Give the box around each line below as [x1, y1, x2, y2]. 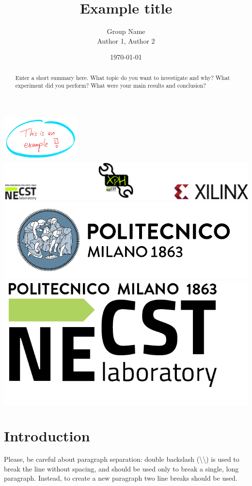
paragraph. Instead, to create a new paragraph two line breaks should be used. [4, 473, 237, 483]
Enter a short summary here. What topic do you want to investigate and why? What [15, 73, 230, 81]
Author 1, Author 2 [97, 35, 155, 46]
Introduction [4, 426, 90, 446]
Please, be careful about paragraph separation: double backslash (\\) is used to [4, 454, 239, 464]
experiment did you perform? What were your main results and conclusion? [15, 81, 206, 90]
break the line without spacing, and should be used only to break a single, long [4, 463, 239, 473]
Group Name [107, 26, 145, 36]
